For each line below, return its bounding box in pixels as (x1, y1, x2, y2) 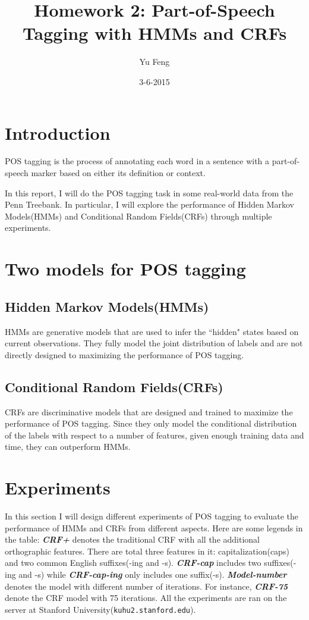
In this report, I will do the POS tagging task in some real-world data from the (5, 186, 294, 199)
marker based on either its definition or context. (31, 167, 206, 179)
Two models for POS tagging (5, 256, 246, 281)
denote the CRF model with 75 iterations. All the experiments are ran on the (5, 591, 287, 604)
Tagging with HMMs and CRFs (22, 21, 287, 45)
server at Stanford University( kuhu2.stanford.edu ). (5, 603, 196, 615)
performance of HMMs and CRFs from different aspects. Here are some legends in (5, 521, 303, 534)
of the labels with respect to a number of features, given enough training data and (5, 428, 304, 441)
